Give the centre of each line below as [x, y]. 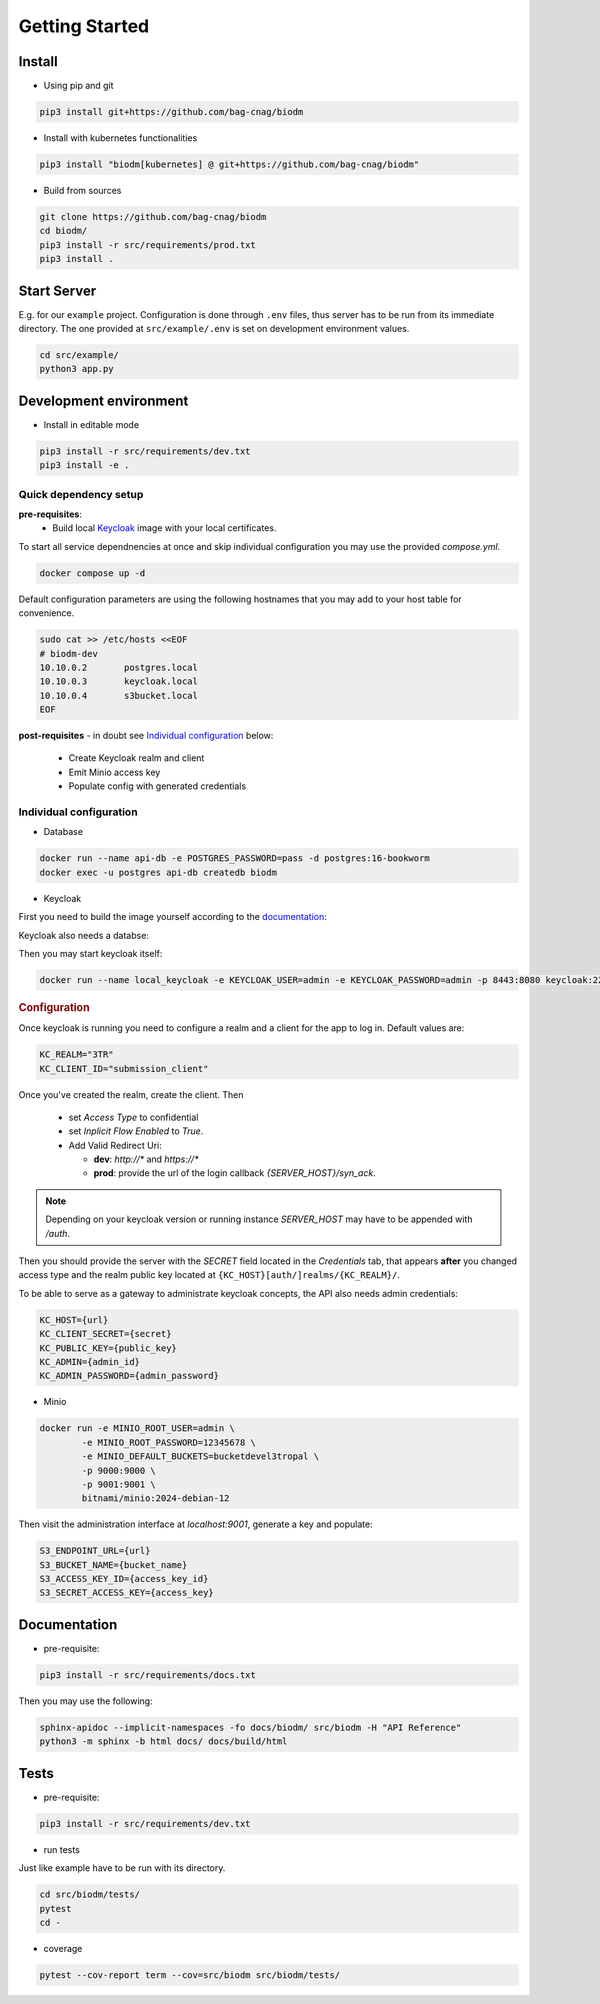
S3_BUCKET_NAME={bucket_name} [113, 1564]
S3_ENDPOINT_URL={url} [95, 1551]
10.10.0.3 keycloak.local [119, 681]
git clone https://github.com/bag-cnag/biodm [153, 216]
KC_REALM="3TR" [76, 1054]
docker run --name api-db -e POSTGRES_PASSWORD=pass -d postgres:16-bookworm [234, 858]
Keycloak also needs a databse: [84, 935]
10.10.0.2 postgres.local [119, 667]
